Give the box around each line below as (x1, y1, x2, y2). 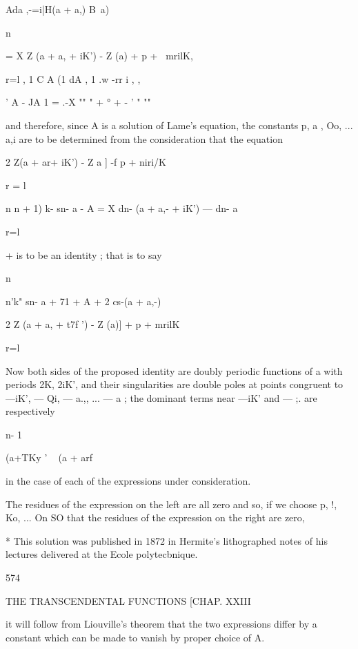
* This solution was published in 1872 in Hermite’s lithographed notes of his (6, 533, 328, 548)
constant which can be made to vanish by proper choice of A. (6, 630, 265, 644)
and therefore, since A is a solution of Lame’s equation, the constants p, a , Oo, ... (6, 117, 353, 132)
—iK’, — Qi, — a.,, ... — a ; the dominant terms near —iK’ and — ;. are (6, 390, 317, 405)
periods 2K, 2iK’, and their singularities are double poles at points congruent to (6, 377, 344, 391)
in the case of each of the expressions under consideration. (6, 474, 251, 488)
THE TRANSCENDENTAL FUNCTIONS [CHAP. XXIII (6, 593, 251, 608)
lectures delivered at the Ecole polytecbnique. (6, 547, 198, 561)
